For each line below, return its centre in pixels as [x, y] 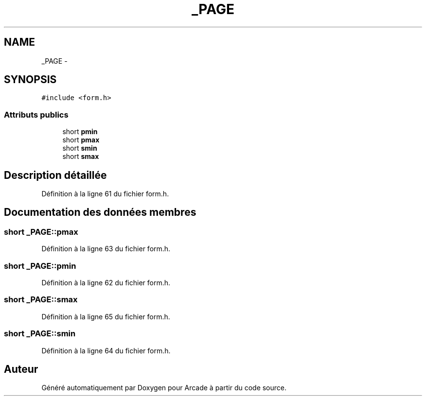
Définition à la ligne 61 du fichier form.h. [105, 194]
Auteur [21, 369]
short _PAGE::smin [40, 334]
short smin [80, 148]
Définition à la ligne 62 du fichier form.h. [106, 283]
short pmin [80, 132]
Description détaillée [55, 175]
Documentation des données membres [100, 212]
